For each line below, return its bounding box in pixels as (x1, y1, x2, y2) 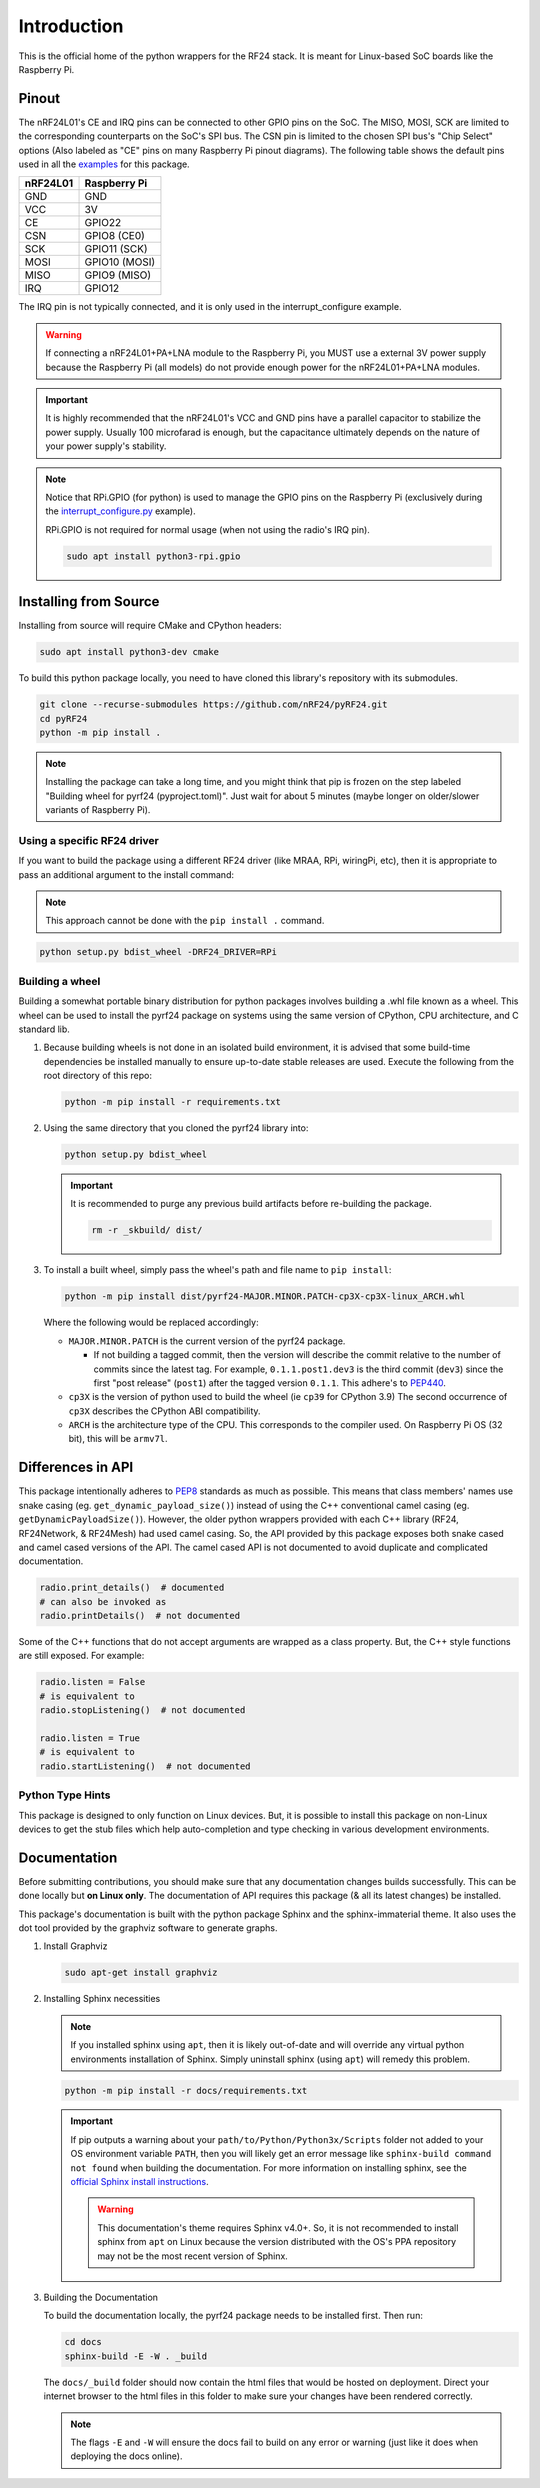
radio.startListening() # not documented (39, 1760, 251, 1772)
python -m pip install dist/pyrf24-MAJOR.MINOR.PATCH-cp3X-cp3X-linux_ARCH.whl (64, 1291, 466, 1302)
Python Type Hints (18, 1788, 111, 1802)
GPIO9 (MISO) (84, 268, 152, 282)
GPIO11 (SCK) (84, 242, 149, 256)
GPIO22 (84, 216, 122, 230)
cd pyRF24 (39, 713, 88, 724)
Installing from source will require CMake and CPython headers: (18, 620, 282, 632)
